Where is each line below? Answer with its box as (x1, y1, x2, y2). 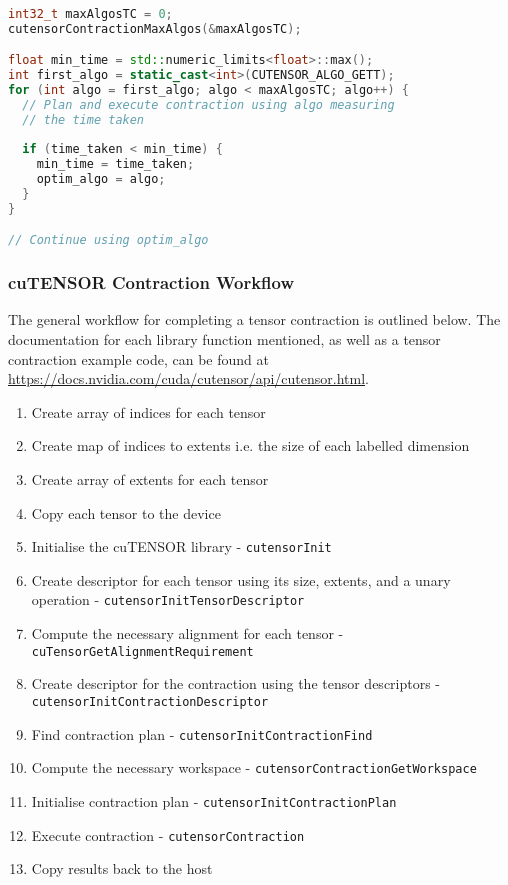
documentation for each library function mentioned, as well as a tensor (8, 329, 441, 350)
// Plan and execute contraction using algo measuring (22, 97, 395, 112)
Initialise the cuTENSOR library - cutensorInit (31, 536, 332, 557)
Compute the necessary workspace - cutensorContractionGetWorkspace (31, 757, 477, 778)
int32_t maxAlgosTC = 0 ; (8, 6, 173, 21)
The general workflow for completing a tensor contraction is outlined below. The (8, 309, 501, 330)
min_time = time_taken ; (36, 157, 195, 172)
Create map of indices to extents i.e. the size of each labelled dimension (31, 435, 470, 456)
